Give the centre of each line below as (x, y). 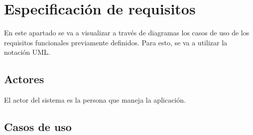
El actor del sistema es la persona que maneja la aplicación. (95, 100)
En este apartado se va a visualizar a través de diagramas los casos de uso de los (127, 33)
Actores (24, 79)
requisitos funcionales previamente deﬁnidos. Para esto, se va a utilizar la (116, 42)
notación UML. (27, 52)
